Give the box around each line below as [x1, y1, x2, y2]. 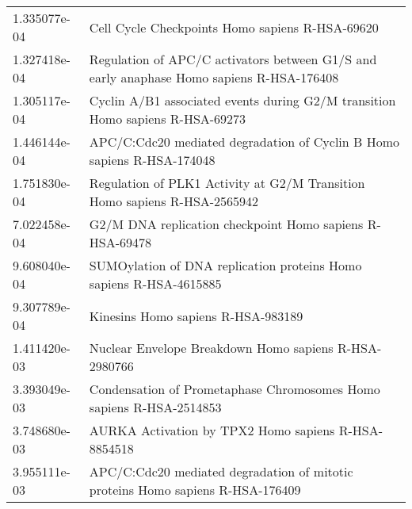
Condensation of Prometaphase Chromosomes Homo [89, 380, 380, 398]
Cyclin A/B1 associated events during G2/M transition [89, 91, 396, 109]
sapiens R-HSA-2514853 [89, 398, 222, 416]
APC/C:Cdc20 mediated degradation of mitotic [89, 462, 353, 480]
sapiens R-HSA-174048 [89, 151, 216, 169]
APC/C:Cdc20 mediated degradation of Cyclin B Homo [89, 132, 400, 151]
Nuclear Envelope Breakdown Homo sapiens [89, 339, 334, 357]
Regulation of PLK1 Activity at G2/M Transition [89, 174, 365, 192]
